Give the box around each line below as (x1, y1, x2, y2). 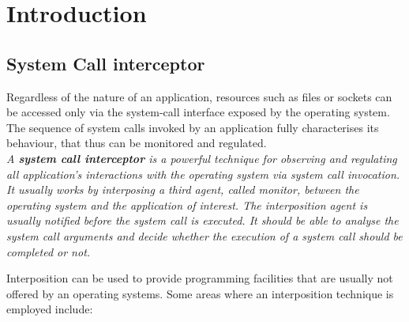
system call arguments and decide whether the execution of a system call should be (6, 227, 403, 244)
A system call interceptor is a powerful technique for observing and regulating (6, 150, 397, 166)
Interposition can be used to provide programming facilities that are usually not (6, 270, 393, 286)
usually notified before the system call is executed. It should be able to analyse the (6, 212, 399, 229)
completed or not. (6, 243, 91, 259)
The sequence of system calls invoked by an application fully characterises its (6, 119, 379, 135)
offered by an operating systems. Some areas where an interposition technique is (6, 285, 394, 301)
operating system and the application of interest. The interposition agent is (6, 196, 368, 213)
